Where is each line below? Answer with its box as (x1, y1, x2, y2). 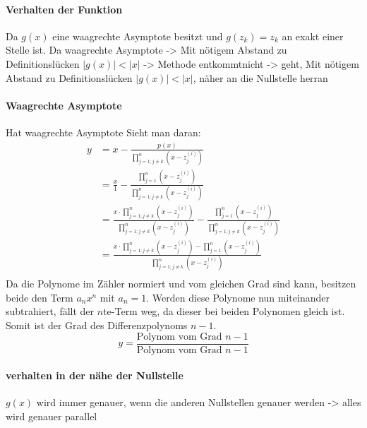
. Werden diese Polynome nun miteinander (146, 290, 330, 304)
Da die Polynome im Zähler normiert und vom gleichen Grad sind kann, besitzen (6, 276, 356, 291)
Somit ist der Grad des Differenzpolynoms (6, 318, 188, 332)
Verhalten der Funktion (6, 1, 123, 16)
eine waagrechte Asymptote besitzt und (52, 28, 223, 43)
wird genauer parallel (6, 409, 97, 424)
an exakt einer (282, 28, 344, 43)
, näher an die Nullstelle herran (193, 70, 328, 85)
